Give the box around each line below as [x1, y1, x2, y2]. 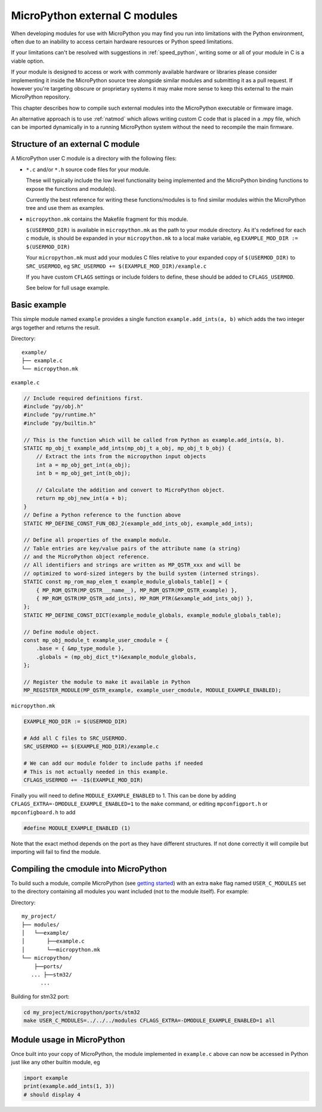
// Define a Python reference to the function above [23, 512, 181, 518]
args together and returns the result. [11, 324, 101, 331]
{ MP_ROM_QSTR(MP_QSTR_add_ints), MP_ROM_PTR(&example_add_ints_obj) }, [36, 595, 253, 602]
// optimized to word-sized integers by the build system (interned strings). [23, 570, 259, 577]
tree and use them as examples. [26, 205, 104, 212]
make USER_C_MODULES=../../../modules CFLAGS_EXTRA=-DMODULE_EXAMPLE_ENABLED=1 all [23, 1017, 275, 1024]
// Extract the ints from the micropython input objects [36, 453, 206, 460]
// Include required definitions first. [23, 394, 143, 401]
